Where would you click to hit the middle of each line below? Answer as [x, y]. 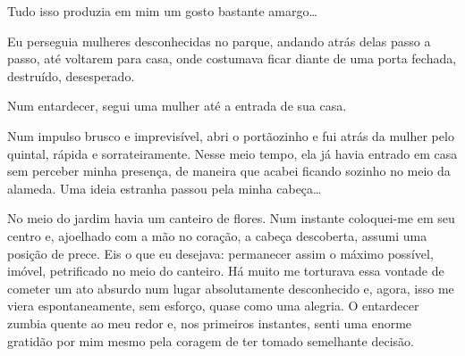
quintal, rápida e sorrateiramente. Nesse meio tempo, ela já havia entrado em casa [232, 153]
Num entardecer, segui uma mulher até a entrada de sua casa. [177, 106]
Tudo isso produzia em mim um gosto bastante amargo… [162, 11]
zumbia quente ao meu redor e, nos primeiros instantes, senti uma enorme [210, 323]
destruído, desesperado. [71, 75]
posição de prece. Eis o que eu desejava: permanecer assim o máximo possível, [220, 253]
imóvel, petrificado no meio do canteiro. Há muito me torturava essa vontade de [226, 271]
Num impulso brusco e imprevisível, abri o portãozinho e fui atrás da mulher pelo [231, 135]
